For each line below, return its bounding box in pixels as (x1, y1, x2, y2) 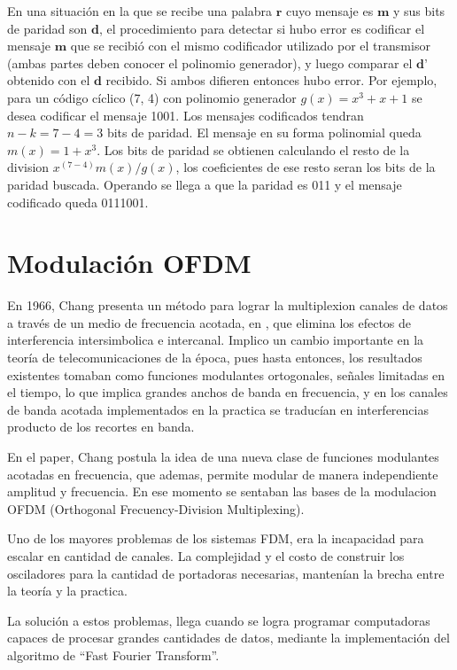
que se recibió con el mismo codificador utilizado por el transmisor (70, 36, 430, 55)
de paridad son (7, 19, 88, 37)
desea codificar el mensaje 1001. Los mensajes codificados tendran (7, 105, 364, 124)
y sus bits (392, 2, 445, 19)
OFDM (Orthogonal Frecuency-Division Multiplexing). (7, 499, 305, 518)
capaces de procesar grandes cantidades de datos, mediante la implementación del (7, 628, 450, 647)
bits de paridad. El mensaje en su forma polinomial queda (106, 123, 422, 142)
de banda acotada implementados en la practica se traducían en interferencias (7, 400, 429, 418)
